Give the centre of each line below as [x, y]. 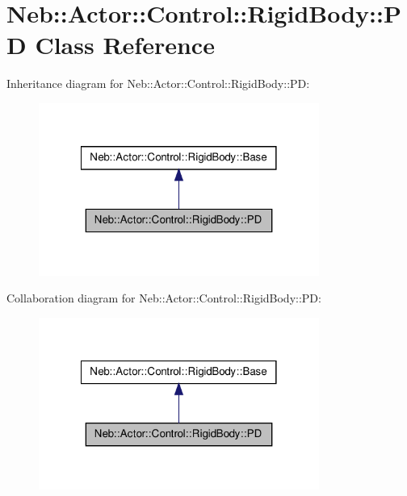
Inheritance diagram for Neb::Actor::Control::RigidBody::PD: [158, 83]
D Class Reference [111, 45]
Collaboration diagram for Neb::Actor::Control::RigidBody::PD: [164, 298]
